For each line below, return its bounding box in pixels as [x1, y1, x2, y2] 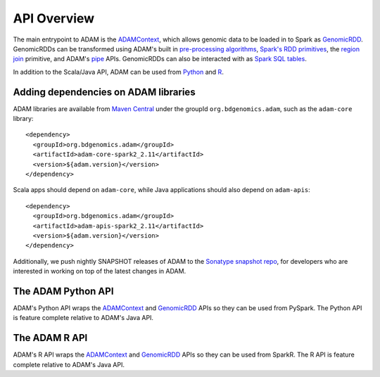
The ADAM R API [13, 332, 88, 344]
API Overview [13, 11, 95, 26]
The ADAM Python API [13, 285, 114, 297]
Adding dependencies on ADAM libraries [13, 86, 196, 98]
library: [13, 115, 34, 123]
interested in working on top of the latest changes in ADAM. [13, 267, 186, 276]
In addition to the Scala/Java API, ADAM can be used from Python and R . [13, 68, 224, 76]
